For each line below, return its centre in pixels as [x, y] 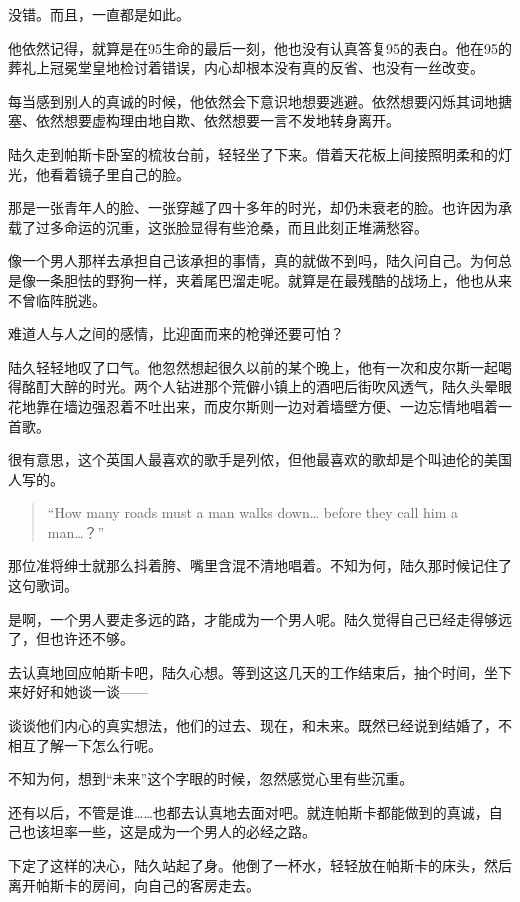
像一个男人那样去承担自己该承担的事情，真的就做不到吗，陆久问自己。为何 [253, 260]
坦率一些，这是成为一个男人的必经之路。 [182, 831]
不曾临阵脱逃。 [57, 299]
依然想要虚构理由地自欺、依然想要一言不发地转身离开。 [217, 120]
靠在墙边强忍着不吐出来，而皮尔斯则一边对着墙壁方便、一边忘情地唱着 [266, 405]
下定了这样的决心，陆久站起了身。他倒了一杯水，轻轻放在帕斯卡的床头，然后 [260, 865]
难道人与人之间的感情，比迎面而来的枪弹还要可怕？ [176, 333]
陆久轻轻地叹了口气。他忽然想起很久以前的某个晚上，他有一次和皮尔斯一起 [253, 366]
